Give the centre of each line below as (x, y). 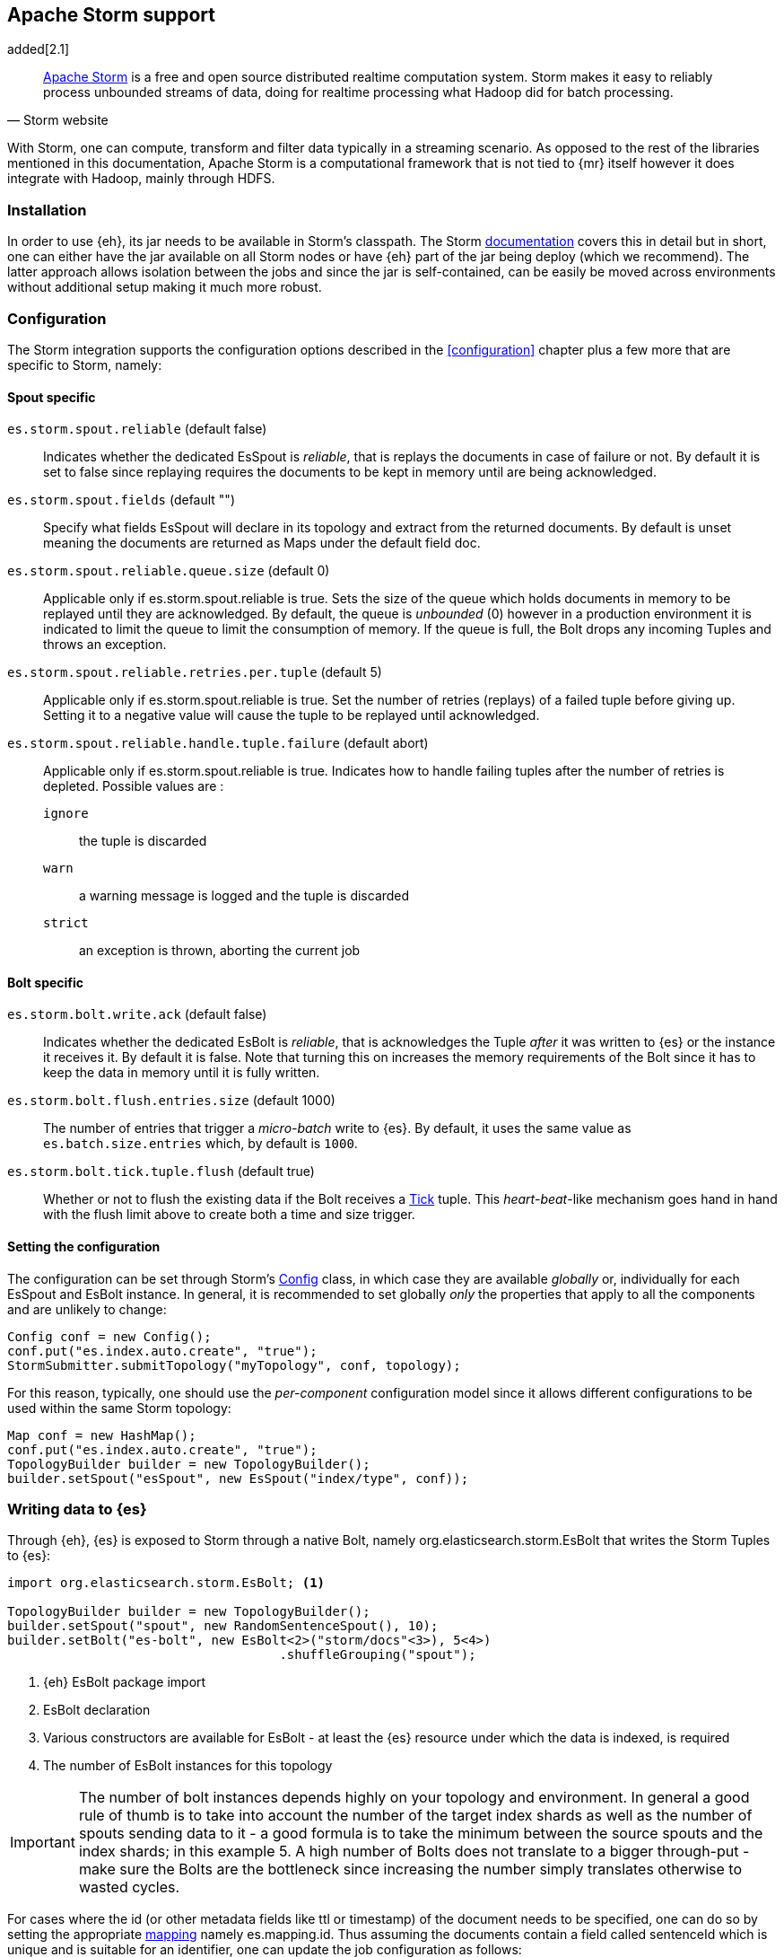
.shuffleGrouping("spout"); (378, 1655)
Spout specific (52, 397)
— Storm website (58, 120)
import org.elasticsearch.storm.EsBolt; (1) (166, 1583)
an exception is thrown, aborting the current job (220, 951)
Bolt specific (46, 982)
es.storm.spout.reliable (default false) (137, 429)
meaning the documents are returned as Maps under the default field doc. (262, 543)
